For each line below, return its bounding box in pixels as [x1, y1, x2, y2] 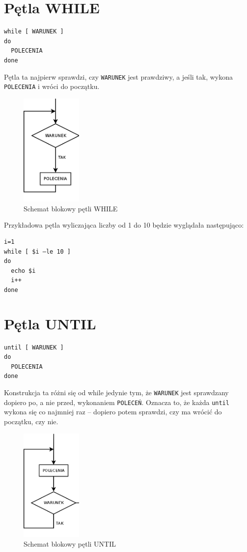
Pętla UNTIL [4, 313, 96, 333]
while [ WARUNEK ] [4, 28, 64, 35]
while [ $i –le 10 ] [4, 248, 71, 255]
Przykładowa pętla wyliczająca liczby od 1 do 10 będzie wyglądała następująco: [4, 220, 244, 230]
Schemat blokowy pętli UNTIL [24, 538, 116, 549]
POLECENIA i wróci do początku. [4, 81, 100, 91]
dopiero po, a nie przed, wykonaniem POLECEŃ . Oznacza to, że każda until [4, 397, 229, 407]
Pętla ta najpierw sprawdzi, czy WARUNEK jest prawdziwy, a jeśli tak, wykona [4, 71, 233, 82]
